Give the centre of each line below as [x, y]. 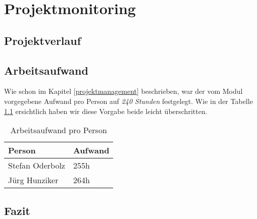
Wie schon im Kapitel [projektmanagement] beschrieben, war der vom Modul [123, 91]
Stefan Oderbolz [37, 166]
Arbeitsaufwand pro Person [59, 130]
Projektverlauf [43, 40]
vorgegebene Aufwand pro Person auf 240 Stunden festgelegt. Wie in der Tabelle [128, 101]
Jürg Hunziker [33, 180]
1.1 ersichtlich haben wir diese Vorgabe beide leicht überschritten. [106, 111]
